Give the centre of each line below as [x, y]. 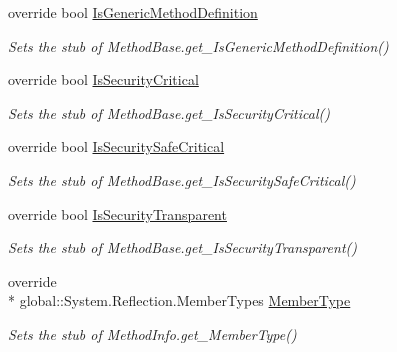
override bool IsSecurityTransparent [117, 213]
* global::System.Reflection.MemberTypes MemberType [179, 300]
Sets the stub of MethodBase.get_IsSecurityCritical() [169, 112]
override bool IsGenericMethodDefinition [133, 12]
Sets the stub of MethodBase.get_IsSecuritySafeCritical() [182, 179]
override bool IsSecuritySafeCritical [116, 146]
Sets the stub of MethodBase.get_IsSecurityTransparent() [182, 247]
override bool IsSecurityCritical [103, 79]
